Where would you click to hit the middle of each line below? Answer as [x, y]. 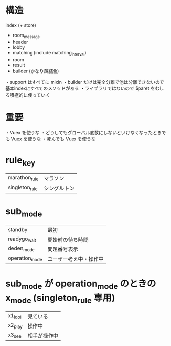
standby [18, 229]
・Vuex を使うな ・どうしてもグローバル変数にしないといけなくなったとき [84, 133]
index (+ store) [21, 25]
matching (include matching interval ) [49, 53]
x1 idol [15, 316]
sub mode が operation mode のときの [81, 284]
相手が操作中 [43, 336]
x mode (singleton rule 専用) [60, 299]
